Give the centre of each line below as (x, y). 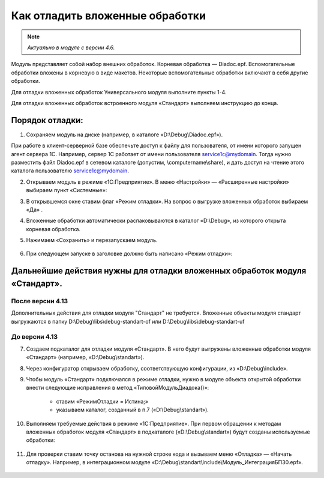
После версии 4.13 (40, 301)
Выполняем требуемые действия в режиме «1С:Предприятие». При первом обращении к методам (154, 423)
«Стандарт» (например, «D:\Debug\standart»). (85, 357)
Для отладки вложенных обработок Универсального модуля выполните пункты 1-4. (119, 92)
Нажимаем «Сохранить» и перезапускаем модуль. (92, 240)
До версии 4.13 (34, 337)
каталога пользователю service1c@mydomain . (70, 171)
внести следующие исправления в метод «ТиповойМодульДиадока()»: (118, 388)
